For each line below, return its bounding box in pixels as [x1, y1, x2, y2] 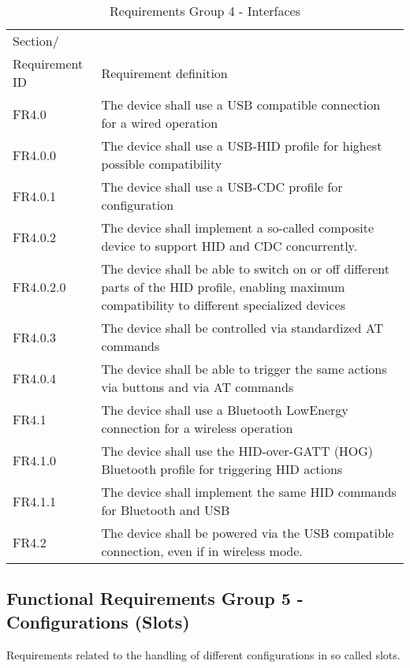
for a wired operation [101, 114, 218, 132]
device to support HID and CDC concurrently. [101, 237, 358, 255]
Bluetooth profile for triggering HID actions [101, 460, 343, 478]
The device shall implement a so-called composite [101, 218, 375, 237]
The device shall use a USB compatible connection [101, 95, 381, 114]
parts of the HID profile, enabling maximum [101, 278, 345, 296]
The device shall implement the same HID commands [101, 483, 397, 501]
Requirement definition [101, 63, 228, 82]
